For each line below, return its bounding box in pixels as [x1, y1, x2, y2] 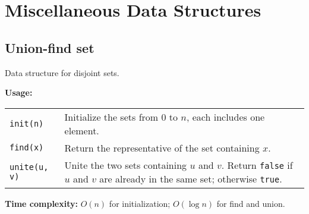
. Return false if [221, 158, 293, 172]
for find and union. [216, 197, 285, 209]
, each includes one [186, 109, 265, 124]
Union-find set [5, 38, 94, 56]
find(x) [10, 143, 44, 153]
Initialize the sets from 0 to [64, 109, 178, 124]
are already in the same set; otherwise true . [99, 171, 282, 185]
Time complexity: [5, 197, 78, 209]
